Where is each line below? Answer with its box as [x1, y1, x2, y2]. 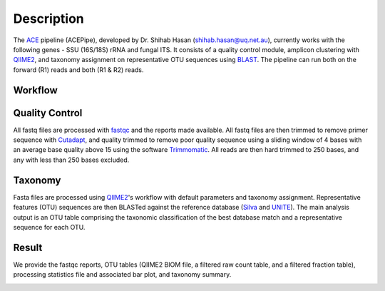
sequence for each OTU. [13, 223, 86, 231]
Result [13, 241, 43, 253]
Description [13, 11, 85, 26]
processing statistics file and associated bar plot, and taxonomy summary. [13, 270, 232, 279]
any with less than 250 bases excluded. [13, 155, 130, 164]
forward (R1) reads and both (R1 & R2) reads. [13, 65, 144, 74]
